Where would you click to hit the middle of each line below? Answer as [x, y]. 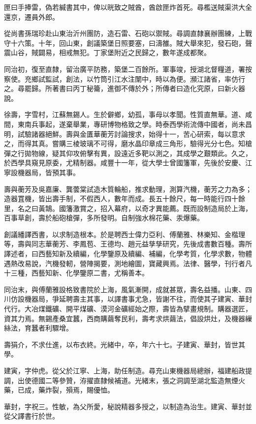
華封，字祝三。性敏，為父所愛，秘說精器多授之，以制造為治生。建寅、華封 [125, 406]
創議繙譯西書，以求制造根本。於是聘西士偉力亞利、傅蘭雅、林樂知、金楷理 [125, 234]
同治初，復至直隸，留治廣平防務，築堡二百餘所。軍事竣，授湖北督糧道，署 [125, 69]
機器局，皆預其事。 [48, 172]
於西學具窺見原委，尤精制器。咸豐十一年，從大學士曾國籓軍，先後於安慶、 [125, 163]
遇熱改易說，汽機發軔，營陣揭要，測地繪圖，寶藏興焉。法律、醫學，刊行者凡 [128, 263]
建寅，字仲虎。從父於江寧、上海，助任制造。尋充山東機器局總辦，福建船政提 [128, 370]
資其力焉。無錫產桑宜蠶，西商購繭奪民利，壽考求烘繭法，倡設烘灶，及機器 [125, 318]
